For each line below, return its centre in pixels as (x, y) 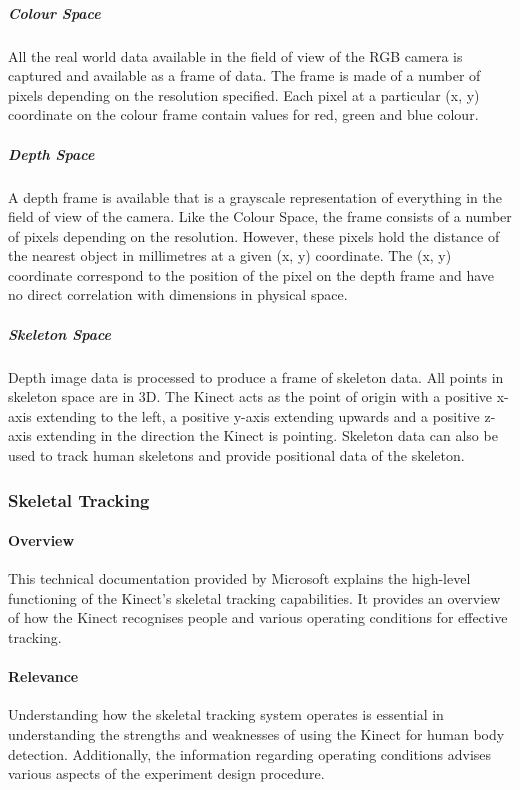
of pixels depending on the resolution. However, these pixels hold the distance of (254, 235)
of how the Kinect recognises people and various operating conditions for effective (258, 617)
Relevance (43, 676)
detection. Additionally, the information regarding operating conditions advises (250, 753)
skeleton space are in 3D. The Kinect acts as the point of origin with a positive (250, 396)
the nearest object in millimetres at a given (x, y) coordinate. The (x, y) (230, 255)
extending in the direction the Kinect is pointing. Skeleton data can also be (267, 435)
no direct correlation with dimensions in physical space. (178, 294)
